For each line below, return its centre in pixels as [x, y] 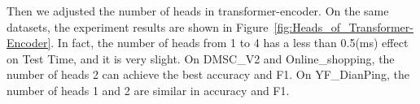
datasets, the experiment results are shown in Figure [138, 26]
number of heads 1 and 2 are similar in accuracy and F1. [148, 90]
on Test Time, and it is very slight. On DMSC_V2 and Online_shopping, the [201, 58]
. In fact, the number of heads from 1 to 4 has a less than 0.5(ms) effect [230, 43]
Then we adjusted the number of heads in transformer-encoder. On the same [198, 11]
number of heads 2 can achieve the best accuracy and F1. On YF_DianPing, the [208, 74]
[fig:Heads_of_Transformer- [343, 26]
